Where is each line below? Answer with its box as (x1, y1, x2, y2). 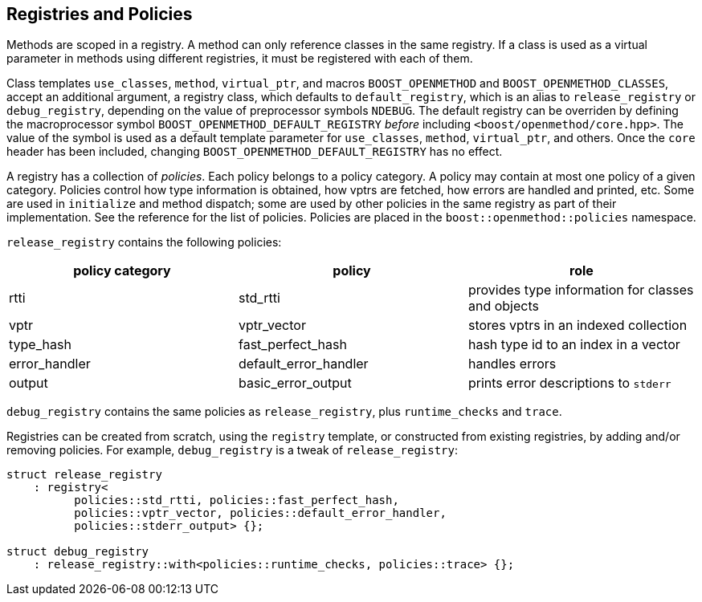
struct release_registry (6, 468, 162, 482)
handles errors (467, 356, 557, 372)
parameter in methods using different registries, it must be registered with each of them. (6, 51, 473, 66)
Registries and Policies (6, 4, 193, 24)
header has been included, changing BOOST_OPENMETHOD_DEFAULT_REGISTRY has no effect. (6, 144, 503, 159)
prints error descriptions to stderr (467, 375, 671, 392)
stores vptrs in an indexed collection (467, 317, 688, 334)
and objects (467, 298, 539, 315)
